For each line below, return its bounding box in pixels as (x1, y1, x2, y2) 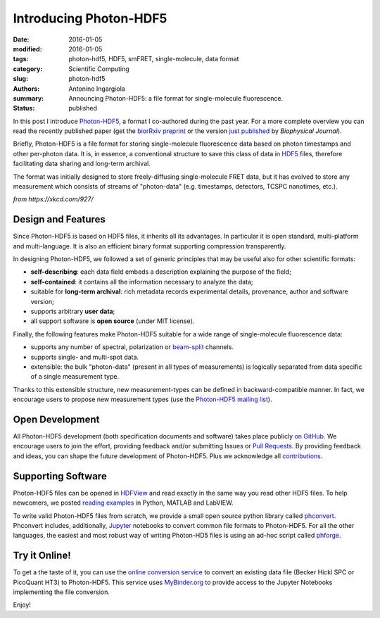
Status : (13, 104, 35, 113)
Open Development (13, 413, 100, 425)
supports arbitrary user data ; (30, 307, 115, 316)
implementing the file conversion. (13, 588, 110, 596)
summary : (13, 94, 44, 102)
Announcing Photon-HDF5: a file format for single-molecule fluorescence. (68, 94, 284, 102)
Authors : (13, 84, 40, 93)
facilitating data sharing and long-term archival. (13, 159, 151, 168)
